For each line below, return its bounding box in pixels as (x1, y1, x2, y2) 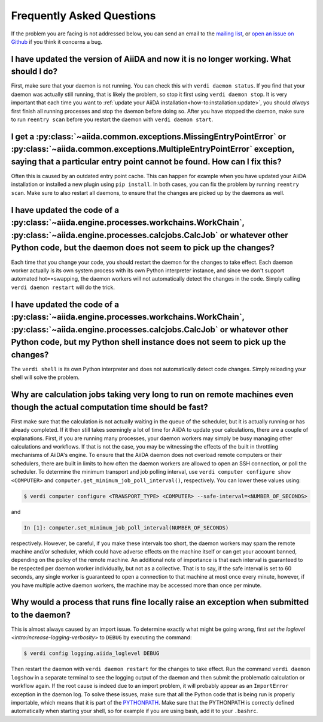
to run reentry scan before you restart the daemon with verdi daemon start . (11, 116, 214, 123)
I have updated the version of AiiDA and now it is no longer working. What (11, 54, 291, 64)
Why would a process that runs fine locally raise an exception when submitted (11, 597, 309, 607)
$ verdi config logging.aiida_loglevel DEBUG (23, 650, 160, 657)
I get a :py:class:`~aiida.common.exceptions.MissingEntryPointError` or (11, 131, 287, 142)
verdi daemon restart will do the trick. (11, 284, 115, 291)
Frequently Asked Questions (11, 9, 156, 22)
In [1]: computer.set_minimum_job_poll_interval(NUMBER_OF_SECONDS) (23, 524, 229, 531)
